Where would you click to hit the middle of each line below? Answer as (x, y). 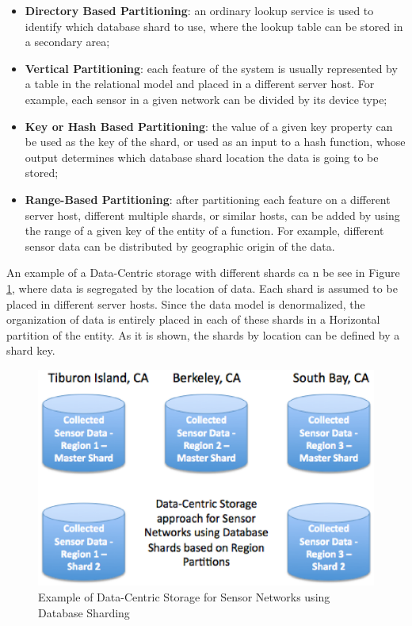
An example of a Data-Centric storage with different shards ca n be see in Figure (203, 273)
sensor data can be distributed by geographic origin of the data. (180, 246)
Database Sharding (84, 612)
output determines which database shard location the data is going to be (202, 157)
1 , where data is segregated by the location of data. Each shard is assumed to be (202, 288)
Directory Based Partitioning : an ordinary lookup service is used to (199, 10)
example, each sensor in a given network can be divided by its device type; (206, 99)
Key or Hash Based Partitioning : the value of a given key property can (209, 126)
